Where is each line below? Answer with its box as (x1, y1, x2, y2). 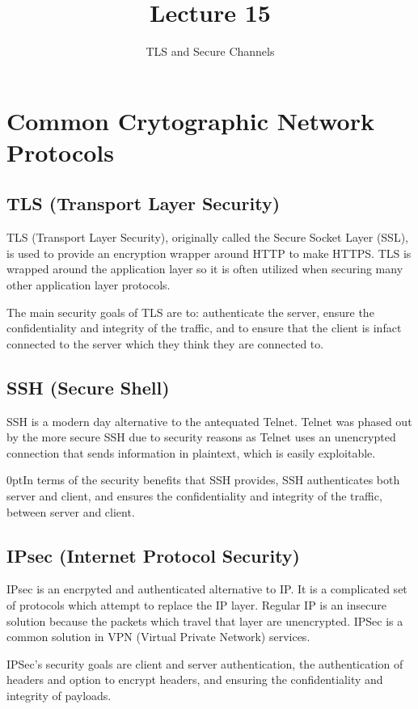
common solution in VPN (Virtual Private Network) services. (6, 628, 310, 645)
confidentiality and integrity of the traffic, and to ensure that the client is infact (6, 319, 402, 336)
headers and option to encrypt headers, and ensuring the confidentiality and (6, 671, 383, 688)
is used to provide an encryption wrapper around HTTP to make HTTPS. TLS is (6, 244, 412, 261)
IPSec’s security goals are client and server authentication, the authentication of (6, 655, 403, 672)
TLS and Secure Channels (146, 43, 275, 60)
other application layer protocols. (6, 276, 171, 293)
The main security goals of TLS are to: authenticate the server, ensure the (6, 303, 374, 320)
